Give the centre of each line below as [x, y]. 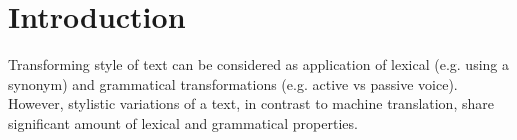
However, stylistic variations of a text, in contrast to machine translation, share [251, 103]
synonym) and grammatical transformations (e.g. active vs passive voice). [233, 83]
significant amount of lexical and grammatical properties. [183, 122]
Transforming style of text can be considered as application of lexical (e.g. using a [259, 64]
